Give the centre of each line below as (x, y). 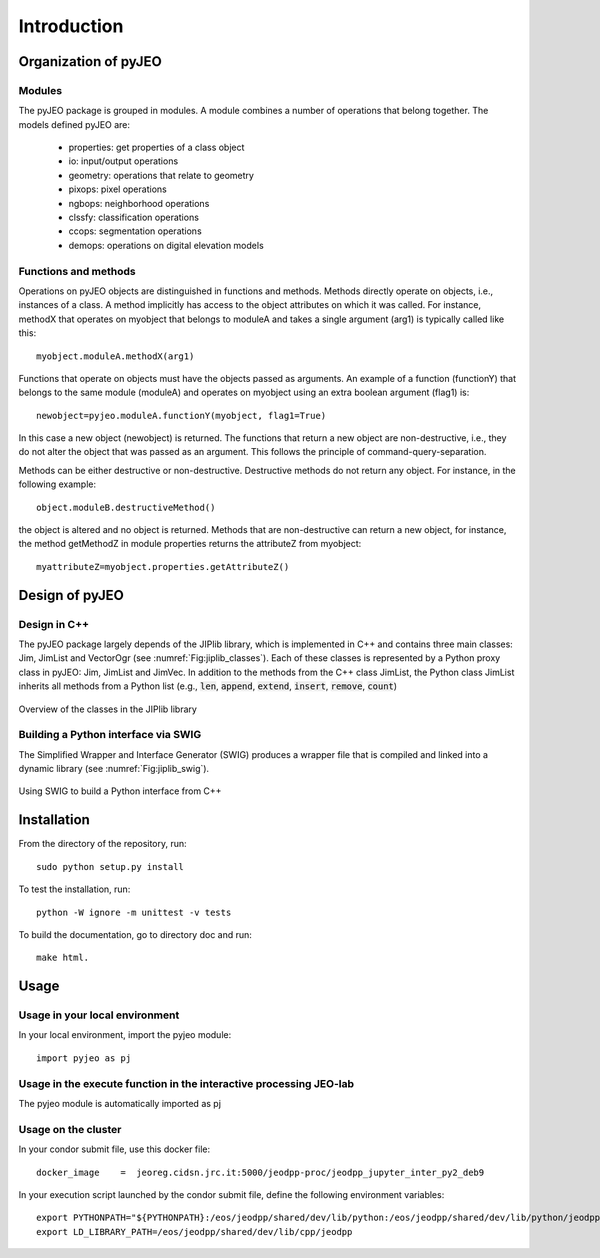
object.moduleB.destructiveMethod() (126, 507)
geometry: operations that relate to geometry (161, 175)
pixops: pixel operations (117, 189)
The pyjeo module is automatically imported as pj (120, 1104)
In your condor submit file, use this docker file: (114, 1149)
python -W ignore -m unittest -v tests (134, 912)
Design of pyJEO (71, 595)
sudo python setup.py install (110, 866)
